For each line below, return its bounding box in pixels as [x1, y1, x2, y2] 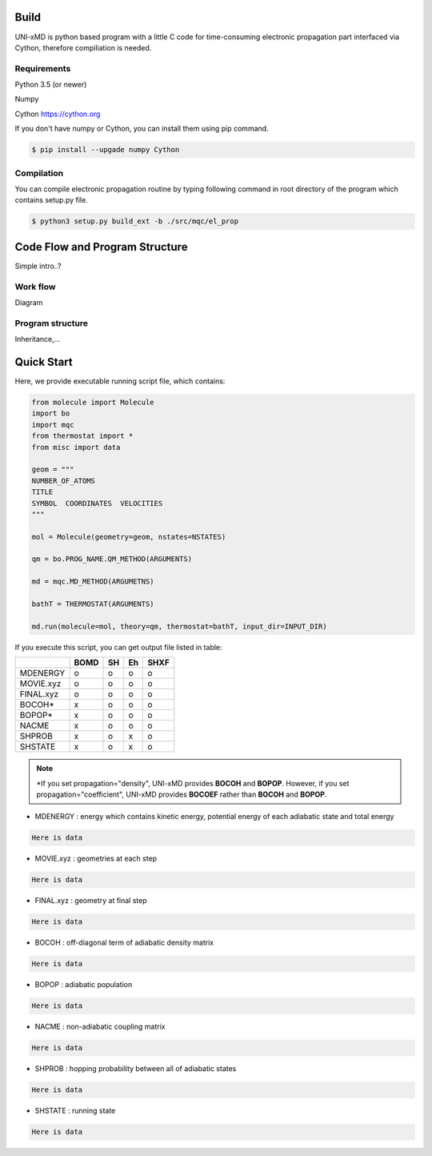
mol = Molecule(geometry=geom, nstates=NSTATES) [31, 532, 226, 541]
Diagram [14, 297, 43, 307]
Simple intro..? [14, 261, 62, 271]
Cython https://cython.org [14, 109, 101, 118]
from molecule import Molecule [31, 397, 155, 407]
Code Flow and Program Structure [14, 240, 188, 254]
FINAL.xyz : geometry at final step [34, 896, 147, 905]
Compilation [14, 167, 64, 179]
